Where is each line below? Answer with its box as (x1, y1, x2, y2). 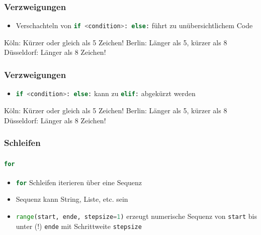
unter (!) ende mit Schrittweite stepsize (16, 220, 142, 231)
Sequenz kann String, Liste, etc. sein (16, 194, 128, 204)
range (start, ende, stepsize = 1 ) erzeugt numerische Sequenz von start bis (16, 211, 257, 221)
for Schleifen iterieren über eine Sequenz (16, 177, 142, 187)
